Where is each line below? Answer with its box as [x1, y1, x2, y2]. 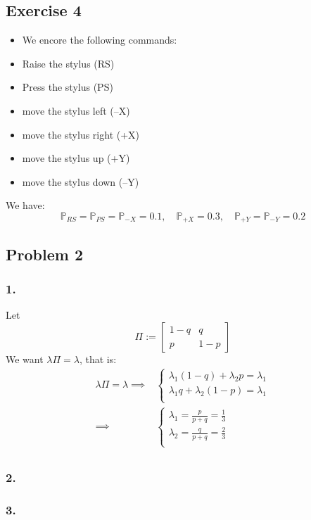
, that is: [79, 352, 117, 366]
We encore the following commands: [22, 32, 177, 47]
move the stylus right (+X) [22, 127, 140, 141]
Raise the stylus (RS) [22, 56, 115, 70]
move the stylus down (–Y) [22, 174, 139, 189]
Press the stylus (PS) [22, 80, 113, 94]
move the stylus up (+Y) [22, 151, 130, 165]
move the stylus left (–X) [22, 103, 130, 118]
